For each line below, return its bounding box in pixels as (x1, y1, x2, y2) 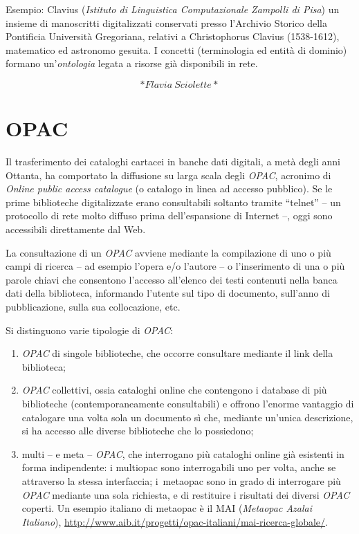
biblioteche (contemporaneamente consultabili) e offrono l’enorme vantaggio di (21, 396, 354, 410)
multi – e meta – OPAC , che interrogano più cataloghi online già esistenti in (21, 446, 344, 461)
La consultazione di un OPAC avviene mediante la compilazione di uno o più (6, 245, 331, 259)
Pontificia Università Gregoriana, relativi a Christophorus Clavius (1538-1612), (6, 29, 340, 44)
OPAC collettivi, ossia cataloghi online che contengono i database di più (21, 383, 327, 397)
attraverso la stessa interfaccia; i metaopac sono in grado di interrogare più (21, 473, 341, 488)
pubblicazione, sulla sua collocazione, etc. (6, 300, 181, 314)
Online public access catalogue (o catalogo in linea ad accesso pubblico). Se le (6, 181, 333, 196)
